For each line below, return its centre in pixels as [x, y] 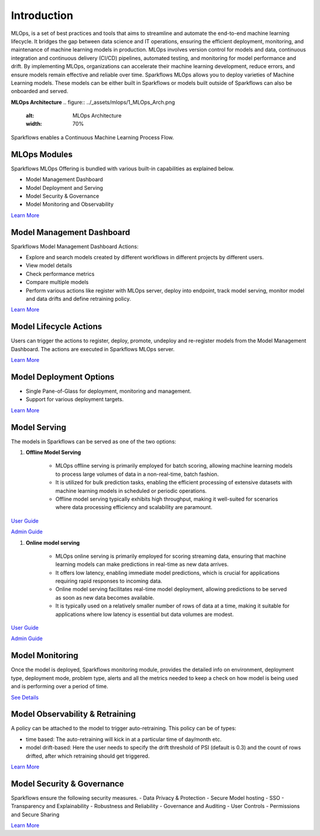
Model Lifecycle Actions [57, 327]
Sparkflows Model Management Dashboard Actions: [75, 246]
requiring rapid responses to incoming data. [109, 581]
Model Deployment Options [63, 377]
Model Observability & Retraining [73, 714]
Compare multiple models [57, 282]
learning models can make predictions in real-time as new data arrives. [142, 564]
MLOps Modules [42, 154]
